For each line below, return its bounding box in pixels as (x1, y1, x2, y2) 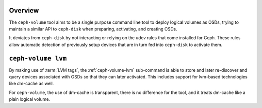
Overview (9, 6, 39, 15)
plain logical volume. (9, 96, 50, 102)
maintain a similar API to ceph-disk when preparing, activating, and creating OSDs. (9, 26, 177, 31)
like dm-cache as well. (9, 80, 54, 87)
